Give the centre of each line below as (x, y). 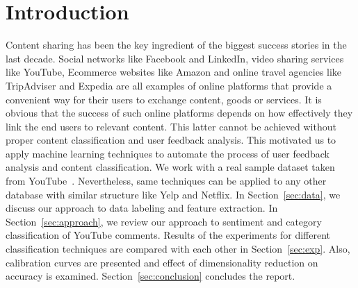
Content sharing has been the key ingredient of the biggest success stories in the (176, 45)
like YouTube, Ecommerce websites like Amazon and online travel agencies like (174, 72)
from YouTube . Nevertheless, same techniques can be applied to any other (166, 181)
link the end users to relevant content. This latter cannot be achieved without (171, 126)
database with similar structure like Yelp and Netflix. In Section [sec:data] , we (173, 194)
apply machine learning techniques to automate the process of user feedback (168, 153)
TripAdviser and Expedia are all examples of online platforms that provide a (169, 85)
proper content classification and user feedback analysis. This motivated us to (171, 140)
